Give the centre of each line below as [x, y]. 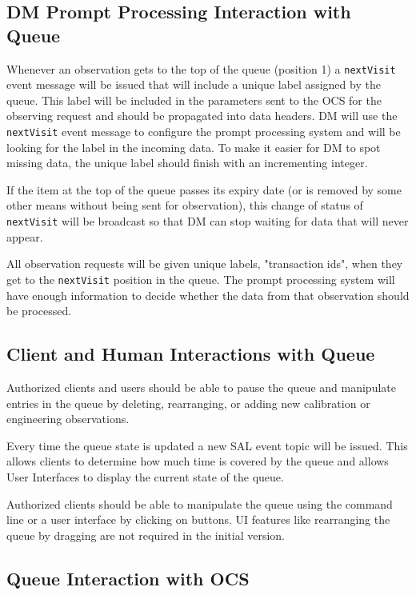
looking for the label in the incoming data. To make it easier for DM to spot [194, 147]
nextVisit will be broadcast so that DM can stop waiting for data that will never [208, 221]
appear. [25, 236]
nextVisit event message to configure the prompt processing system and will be [204, 132]
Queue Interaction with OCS [128, 578]
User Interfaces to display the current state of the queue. [145, 476]
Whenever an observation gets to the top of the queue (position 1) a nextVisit [201, 68]
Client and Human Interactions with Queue [191, 354]
